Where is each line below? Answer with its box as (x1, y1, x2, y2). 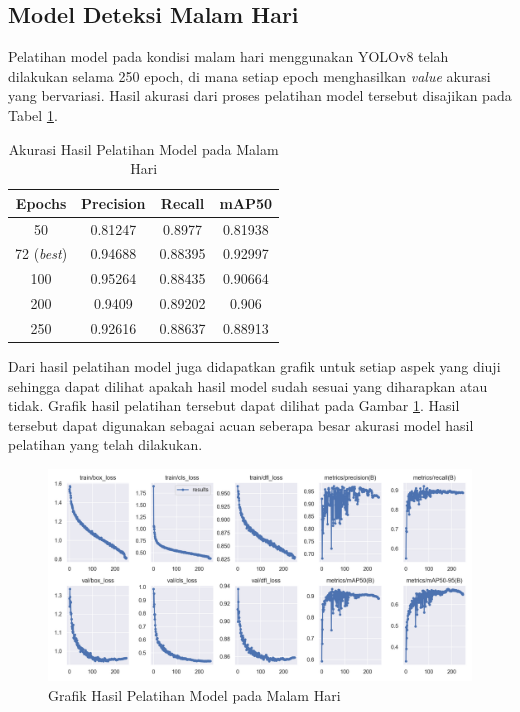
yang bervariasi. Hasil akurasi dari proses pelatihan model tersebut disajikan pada (8, 85, 512, 106)
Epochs (15, 192, 67, 213)
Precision (81, 192, 146, 213)
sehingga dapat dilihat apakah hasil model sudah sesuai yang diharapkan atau (8, 375, 488, 396)
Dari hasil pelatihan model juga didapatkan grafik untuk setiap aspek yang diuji (8, 356, 501, 377)
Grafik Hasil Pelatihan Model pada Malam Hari (48, 684, 341, 705)
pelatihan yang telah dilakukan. (8, 434, 203, 455)
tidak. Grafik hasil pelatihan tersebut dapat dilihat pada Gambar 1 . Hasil (8, 395, 460, 416)
